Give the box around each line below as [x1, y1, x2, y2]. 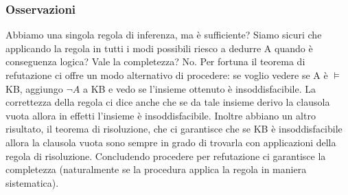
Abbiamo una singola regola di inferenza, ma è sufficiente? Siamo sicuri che [5, 27, 322, 42]
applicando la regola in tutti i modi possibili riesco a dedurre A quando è [5, 41, 313, 55]
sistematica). [5, 175, 59, 190]
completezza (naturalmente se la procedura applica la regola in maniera [5, 162, 307, 176]
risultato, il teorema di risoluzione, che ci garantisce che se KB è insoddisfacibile [5, 122, 343, 136]
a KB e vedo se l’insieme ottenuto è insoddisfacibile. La [82, 81, 316, 95]
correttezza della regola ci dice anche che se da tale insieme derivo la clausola [5, 95, 330, 109]
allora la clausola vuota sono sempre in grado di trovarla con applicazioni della [5, 135, 336, 149]
